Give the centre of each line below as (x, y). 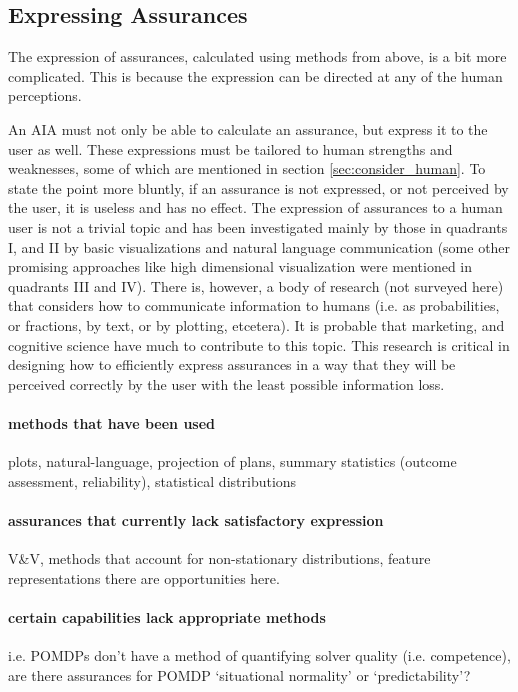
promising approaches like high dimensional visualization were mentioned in (240, 266)
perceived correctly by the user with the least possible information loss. (226, 383)
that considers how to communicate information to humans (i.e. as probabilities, (254, 305)
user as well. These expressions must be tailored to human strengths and (230, 148)
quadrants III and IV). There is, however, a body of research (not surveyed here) (256, 285)
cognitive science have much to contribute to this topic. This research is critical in (259, 344)
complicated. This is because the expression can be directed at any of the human (255, 75)
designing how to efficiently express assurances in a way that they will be (232, 364)
